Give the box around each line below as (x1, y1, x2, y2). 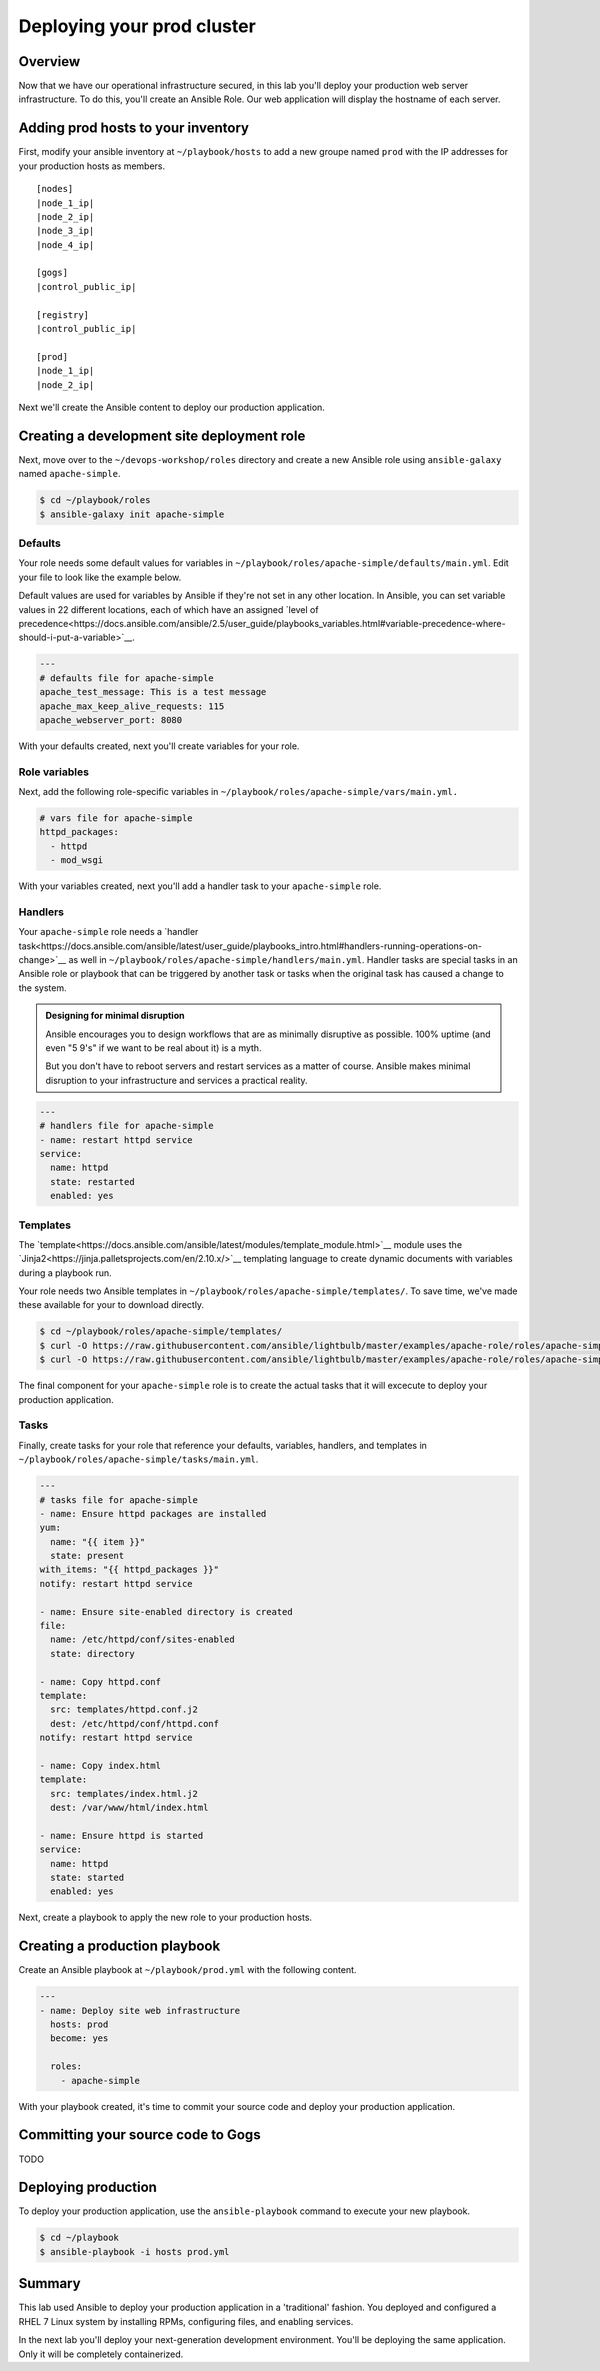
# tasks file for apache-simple (39, 1494, 199, 1505)
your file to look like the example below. (18, 571, 182, 583)
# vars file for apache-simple (39, 813, 194, 824)
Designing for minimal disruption (45, 1010, 185, 1022)
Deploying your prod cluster (18, 15, 257, 37)
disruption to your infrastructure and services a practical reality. (45, 1074, 309, 1086)
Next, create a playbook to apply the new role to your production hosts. (18, 1911, 313, 1924)
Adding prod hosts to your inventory (18, 120, 250, 137)
